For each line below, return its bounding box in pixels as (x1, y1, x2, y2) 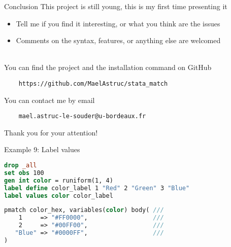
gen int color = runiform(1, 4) (4, 177, 113, 184)
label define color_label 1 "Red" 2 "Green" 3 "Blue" (4, 184, 190, 192)
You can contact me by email (4, 94, 95, 105)
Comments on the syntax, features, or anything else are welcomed (16, 35, 221, 46)
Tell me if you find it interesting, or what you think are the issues (16, 18, 220, 28)
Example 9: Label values (4, 144, 80, 155)
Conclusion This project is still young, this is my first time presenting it (4, 1, 227, 11)
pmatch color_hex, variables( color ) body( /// (4, 206, 164, 214)
